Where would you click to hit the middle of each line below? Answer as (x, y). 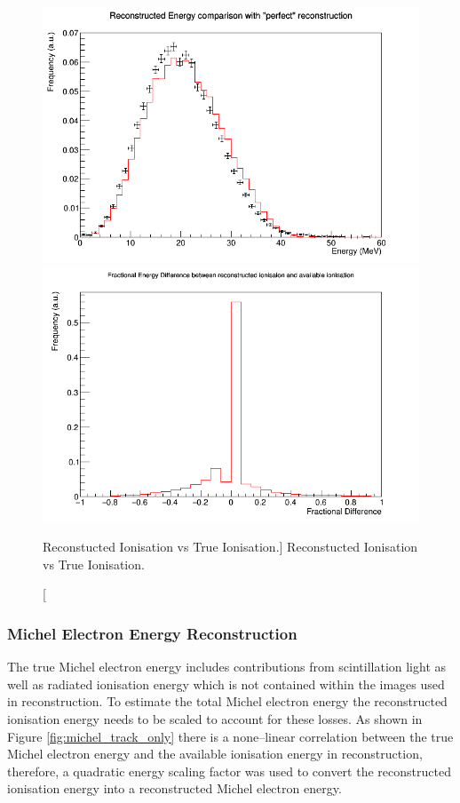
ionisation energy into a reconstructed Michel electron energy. (174, 788)
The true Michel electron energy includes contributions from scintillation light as (227, 667)
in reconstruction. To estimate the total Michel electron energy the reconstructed (227, 701)
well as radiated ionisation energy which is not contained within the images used (226, 684)
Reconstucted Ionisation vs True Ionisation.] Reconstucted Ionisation (230, 547)
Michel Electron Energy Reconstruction (152, 633)
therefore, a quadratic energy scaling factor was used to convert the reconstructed (229, 771)
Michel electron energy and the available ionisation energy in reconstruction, (215, 754)
